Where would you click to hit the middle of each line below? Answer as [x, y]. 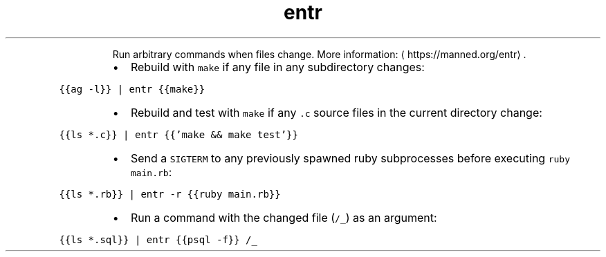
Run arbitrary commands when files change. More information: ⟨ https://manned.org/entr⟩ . [319, 54]
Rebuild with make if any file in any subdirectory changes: [277, 67]
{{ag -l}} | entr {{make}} [132, 89]
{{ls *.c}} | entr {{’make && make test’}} [178, 134]
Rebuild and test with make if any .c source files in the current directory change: [336, 112]
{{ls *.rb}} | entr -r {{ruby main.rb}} [170, 194]
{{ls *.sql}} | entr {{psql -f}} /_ [158, 239]
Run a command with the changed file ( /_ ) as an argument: [284, 217]
